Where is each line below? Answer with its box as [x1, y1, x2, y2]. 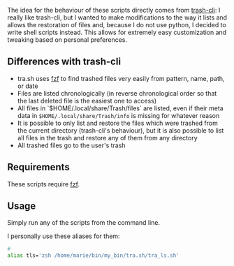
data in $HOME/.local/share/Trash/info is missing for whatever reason [17, 111, 220, 119]
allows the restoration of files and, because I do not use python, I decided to [7, 21, 227, 29]
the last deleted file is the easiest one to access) [17, 96, 157, 105]
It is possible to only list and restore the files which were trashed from [17, 119, 218, 127]
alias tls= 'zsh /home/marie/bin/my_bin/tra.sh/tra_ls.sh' [7, 252, 180, 259]
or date [17, 82, 38, 90]
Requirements [7, 161, 70, 173]
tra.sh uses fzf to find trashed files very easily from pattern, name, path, [17, 74, 225, 82]
